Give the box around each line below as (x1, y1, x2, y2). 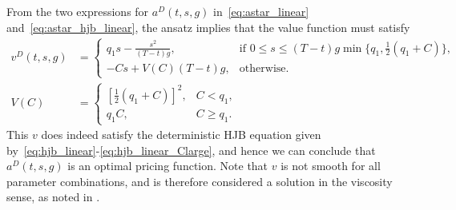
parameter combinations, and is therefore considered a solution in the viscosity (6, 172, 393, 189)
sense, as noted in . (6, 188, 100, 205)
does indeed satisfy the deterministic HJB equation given (41, 126, 321, 143)
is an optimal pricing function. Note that (67, 157, 268, 174)
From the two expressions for (6, 3, 149, 19)
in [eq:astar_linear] (212, 3, 309, 19)
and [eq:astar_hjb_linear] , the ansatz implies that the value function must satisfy (6, 18, 410, 35)
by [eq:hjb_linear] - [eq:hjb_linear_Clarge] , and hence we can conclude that (6, 141, 376, 158)
